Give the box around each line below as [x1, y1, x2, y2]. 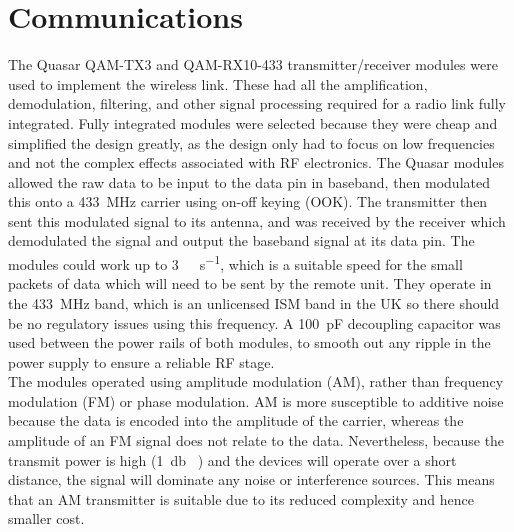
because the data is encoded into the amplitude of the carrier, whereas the [8, 410, 464, 431]
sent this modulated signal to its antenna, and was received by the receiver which [8, 210, 506, 231]
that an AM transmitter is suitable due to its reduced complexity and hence [8, 488, 474, 509]
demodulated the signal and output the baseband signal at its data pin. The [8, 230, 475, 251]
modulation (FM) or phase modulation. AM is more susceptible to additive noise [8, 390, 504, 411]
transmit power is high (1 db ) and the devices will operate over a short [8, 449, 457, 470]
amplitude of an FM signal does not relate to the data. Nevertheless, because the [8, 430, 505, 451]
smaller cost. [8, 508, 85, 529]
